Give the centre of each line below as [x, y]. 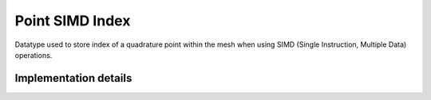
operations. [34, 55]
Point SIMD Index [73, 21]
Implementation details [73, 78]
